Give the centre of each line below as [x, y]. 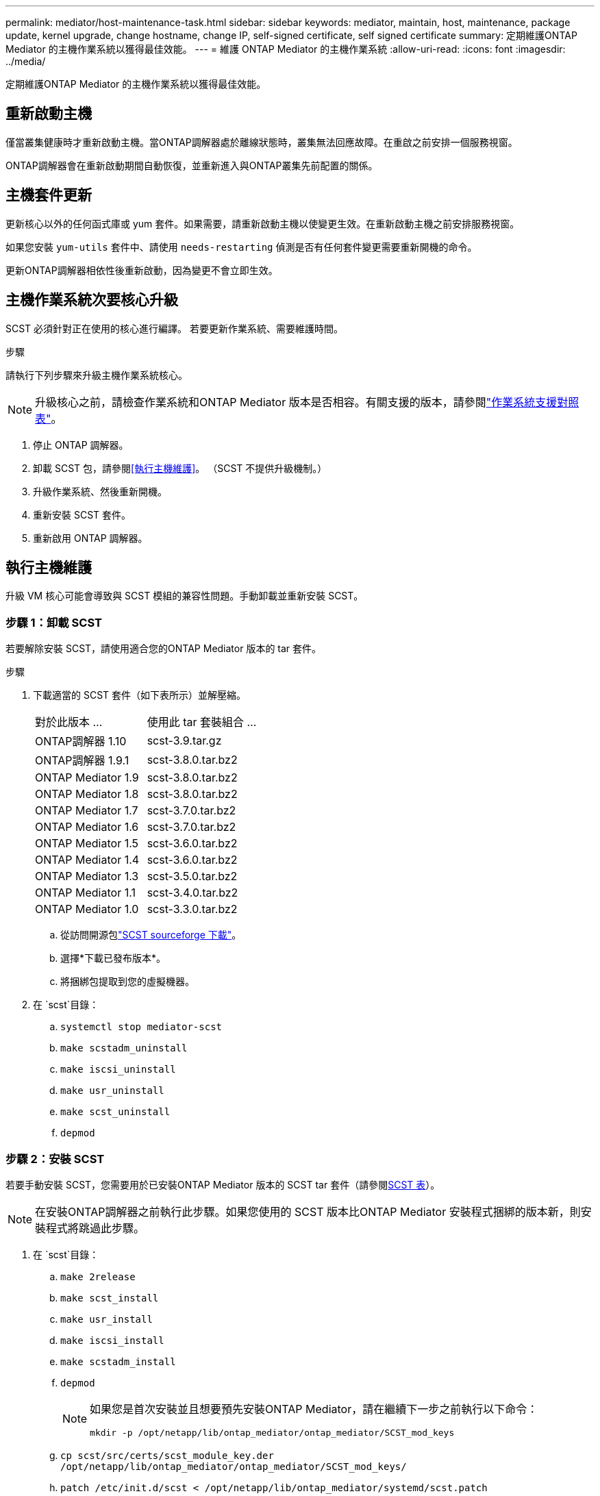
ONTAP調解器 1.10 [81, 741]
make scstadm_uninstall [124, 1048]
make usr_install [107, 1319]
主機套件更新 [49, 195]
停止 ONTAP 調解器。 [81, 445]
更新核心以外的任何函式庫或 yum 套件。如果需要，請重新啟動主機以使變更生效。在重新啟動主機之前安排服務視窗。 [263, 223]
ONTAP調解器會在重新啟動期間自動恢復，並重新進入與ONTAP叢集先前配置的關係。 [192, 165]
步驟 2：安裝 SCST [55, 1159]
